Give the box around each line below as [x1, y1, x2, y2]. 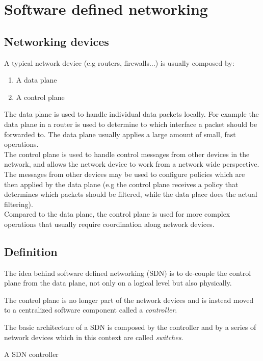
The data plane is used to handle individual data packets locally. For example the [4, 109, 259, 119]
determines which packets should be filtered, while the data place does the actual [4, 189, 257, 199]
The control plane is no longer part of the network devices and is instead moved [4, 294, 254, 305]
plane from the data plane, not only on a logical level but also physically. [4, 277, 232, 288]
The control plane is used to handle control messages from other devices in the [4, 148, 250, 159]
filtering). [4, 198, 33, 209]
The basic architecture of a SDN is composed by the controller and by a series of [4, 322, 256, 332]
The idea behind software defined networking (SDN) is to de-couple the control [4, 267, 251, 278]
